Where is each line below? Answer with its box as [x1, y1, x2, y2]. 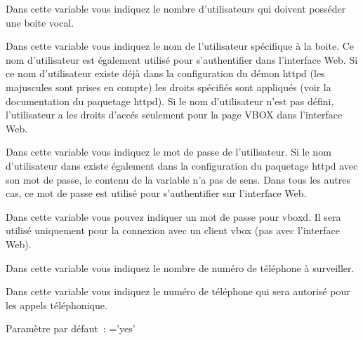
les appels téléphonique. [6, 297, 107, 312]
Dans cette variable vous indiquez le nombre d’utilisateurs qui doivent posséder [6, 1, 346, 15]
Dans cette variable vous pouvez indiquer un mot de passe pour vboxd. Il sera [6, 209, 341, 224]
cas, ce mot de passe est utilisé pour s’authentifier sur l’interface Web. [6, 186, 307, 200]
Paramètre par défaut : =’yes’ [6, 321, 136, 336]
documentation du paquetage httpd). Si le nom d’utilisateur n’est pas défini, [6, 93, 334, 108]
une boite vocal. [6, 15, 74, 29]
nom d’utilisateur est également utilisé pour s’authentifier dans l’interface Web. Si [6, 52, 358, 67]
